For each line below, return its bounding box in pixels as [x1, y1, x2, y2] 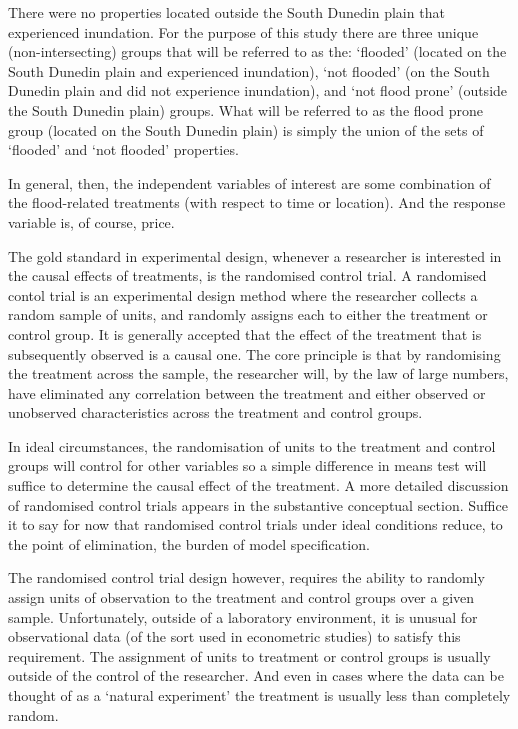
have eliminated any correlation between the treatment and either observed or [8, 382, 486, 403]
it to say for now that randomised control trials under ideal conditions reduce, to [8, 514, 503, 535]
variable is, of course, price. [8, 211, 175, 232]
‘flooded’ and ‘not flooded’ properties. [8, 139, 239, 160]
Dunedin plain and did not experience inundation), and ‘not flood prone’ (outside [8, 80, 508, 101]
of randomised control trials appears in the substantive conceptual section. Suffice [8, 494, 508, 515]
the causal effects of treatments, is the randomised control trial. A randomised [8, 265, 487, 286]
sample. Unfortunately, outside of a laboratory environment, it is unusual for [8, 606, 478, 627]
